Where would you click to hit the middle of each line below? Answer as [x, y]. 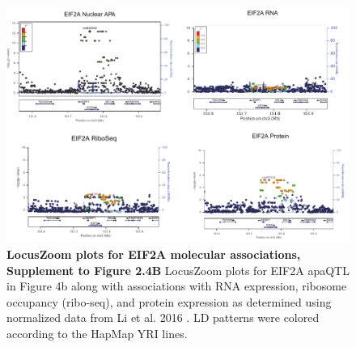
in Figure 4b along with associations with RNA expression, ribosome [177, 286]
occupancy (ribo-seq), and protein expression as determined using [169, 301]
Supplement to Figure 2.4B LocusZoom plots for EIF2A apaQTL [178, 270]
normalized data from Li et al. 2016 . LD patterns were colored [163, 317]
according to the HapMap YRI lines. [97, 333]
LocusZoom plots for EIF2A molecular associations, [154, 254]
